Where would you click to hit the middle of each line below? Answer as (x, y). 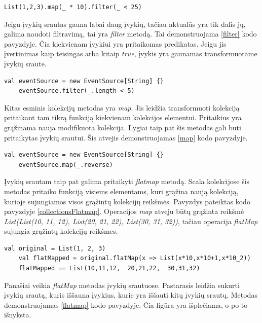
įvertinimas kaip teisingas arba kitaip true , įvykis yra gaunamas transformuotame (131, 53)
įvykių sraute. (25, 63)
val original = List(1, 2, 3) (55, 248)
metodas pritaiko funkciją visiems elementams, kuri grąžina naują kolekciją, (121, 191)
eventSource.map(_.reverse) (66, 165)
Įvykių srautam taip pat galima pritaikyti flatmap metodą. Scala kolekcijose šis (127, 181)
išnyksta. (18, 315)
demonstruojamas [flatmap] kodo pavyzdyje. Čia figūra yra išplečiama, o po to (126, 304)
